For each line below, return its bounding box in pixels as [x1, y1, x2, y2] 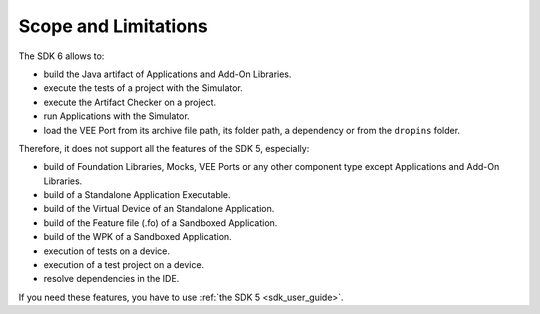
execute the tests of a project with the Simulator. [43, 82, 244, 94]
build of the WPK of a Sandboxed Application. [43, 231, 232, 243]
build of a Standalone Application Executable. [43, 189, 231, 201]
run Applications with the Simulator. [43, 110, 190, 122]
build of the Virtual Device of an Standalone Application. [43, 203, 275, 215]
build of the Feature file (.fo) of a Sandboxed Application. [43, 216, 278, 229]
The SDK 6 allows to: [18, 50, 105, 62]
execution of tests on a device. [43, 245, 170, 257]
